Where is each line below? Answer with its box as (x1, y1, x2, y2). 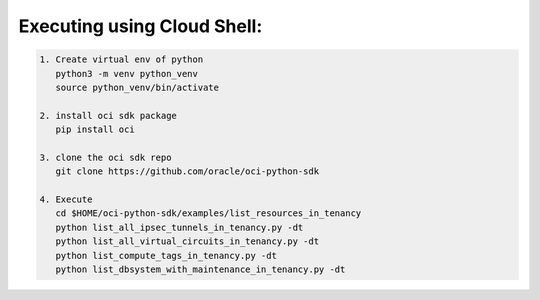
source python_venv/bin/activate (55, 81, 220, 93)
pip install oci (55, 124, 135, 135)
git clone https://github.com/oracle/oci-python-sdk (55, 166, 320, 177)
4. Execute (39, 194, 93, 205)
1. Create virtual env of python (39, 54, 204, 65)
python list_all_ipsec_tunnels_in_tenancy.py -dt (55, 221, 304, 233)
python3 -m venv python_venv (55, 68, 199, 79)
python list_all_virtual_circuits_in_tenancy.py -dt (55, 236, 320, 247)
